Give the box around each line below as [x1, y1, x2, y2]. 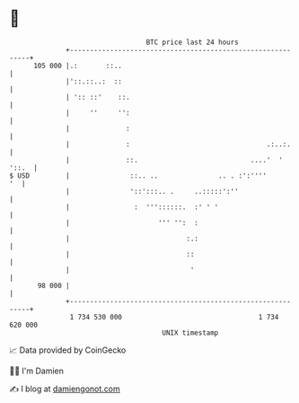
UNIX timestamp [162, 328, 219, 337]
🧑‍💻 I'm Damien [9, 365, 65, 376]
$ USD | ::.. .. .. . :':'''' [9, 171, 268, 180]
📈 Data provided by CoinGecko [9, 345, 127, 355]
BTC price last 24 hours [145, 38, 240, 47]
